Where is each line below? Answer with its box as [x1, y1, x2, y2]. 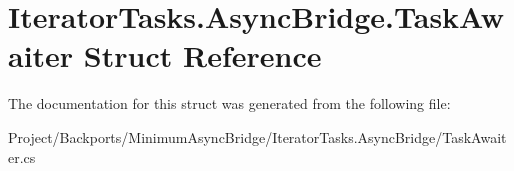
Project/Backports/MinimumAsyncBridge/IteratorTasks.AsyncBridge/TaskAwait [8, 126, 507, 147]
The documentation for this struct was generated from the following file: [8, 93, 451, 114]
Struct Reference [83, 35, 322, 76]
